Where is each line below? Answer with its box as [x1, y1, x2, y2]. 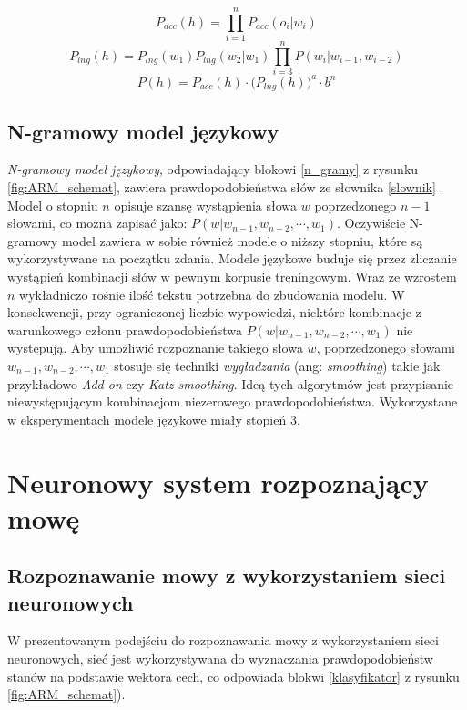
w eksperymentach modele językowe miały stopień [7, 409, 287, 428]
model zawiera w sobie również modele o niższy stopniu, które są [61, 231, 423, 250]
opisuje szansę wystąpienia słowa [114, 195, 298, 214]
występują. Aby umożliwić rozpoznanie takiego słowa [7, 338, 303, 357]
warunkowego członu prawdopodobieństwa [7, 320, 243, 339]
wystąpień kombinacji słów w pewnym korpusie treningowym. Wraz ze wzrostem [7, 266, 457, 285]
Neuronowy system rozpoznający [7, 463, 429, 500]
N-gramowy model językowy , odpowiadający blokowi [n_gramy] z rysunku [7, 159, 419, 179]
